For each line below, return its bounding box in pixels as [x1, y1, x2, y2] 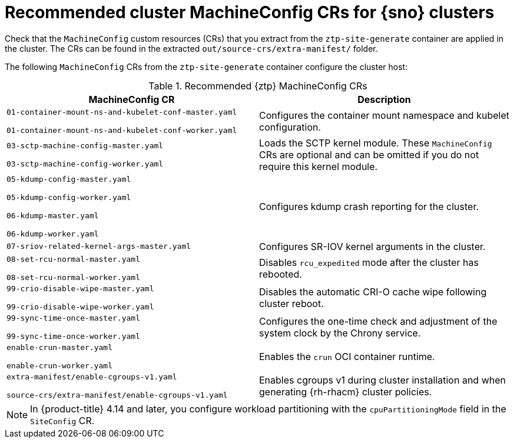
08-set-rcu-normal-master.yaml [6, 254, 140, 264]
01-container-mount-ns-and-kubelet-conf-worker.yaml [6, 125, 237, 135]
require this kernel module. [259, 160, 378, 172]
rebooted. [259, 268, 302, 280]
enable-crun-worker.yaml [6, 361, 113, 370]
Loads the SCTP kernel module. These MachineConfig [259, 136, 492, 149]
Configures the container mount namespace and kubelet [259, 109, 509, 121]
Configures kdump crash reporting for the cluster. [259, 200, 479, 212]
